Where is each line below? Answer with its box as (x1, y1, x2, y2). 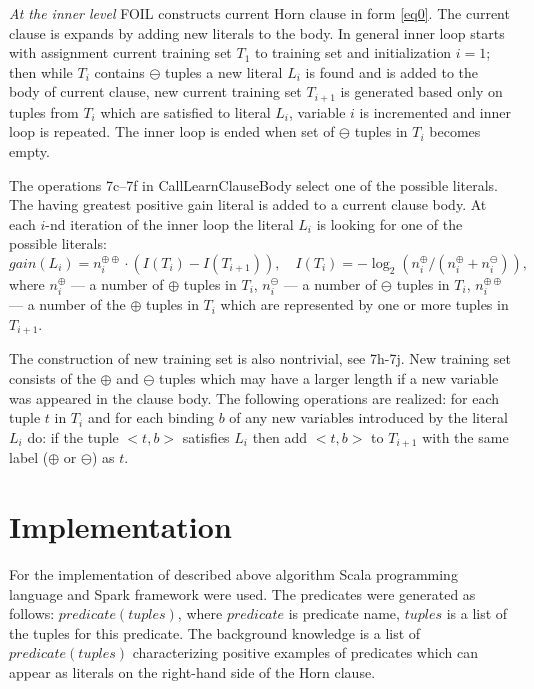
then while (9, 61, 73, 82)
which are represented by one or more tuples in (220, 294, 509, 315)
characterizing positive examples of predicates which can (132, 642, 478, 663)
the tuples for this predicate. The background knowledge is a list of (9, 622, 421, 643)
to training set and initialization (255, 42, 452, 63)
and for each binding (87, 407, 214, 428)
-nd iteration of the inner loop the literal (45, 213, 294, 234)
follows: (9, 603, 55, 624)
